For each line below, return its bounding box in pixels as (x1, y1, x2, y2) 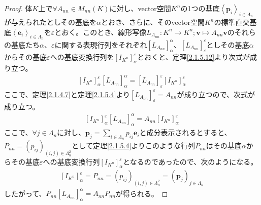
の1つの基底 (180, 3, 220, 13)
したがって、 (4, 188, 46, 198)
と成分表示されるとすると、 (139, 127, 232, 138)
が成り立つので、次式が (177, 89, 255, 99)
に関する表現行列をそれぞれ (54, 39, 147, 50)
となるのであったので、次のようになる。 (123, 156, 258, 167)
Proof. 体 (4, 3, 32, 13)
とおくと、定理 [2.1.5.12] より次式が (137, 52, 250, 62)
